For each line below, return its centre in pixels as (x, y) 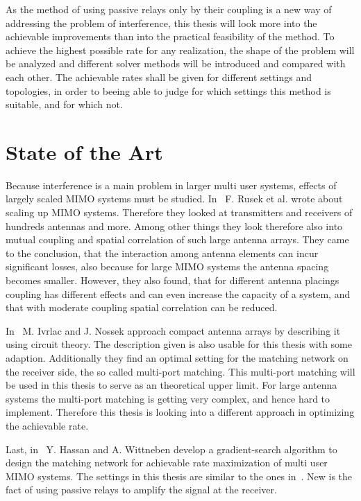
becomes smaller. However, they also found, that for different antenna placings (173, 280)
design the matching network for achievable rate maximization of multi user (167, 463)
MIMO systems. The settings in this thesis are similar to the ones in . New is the (179, 476)
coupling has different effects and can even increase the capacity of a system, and (178, 293)
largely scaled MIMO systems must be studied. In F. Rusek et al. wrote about (174, 199)
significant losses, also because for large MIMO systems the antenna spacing (167, 266)
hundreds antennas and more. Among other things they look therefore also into (174, 226)
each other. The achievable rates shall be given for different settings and (159, 77)
